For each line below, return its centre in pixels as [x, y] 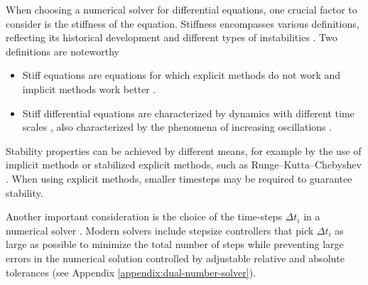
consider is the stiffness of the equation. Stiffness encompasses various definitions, [183, 23]
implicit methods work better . [89, 88]
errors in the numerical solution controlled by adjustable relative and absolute [175, 258]
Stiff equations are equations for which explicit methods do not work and [181, 75]
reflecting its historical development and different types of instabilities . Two [172, 37]
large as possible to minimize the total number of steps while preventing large [175, 244]
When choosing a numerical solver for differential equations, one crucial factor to [182, 9]
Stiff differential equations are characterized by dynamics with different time [188, 113]
